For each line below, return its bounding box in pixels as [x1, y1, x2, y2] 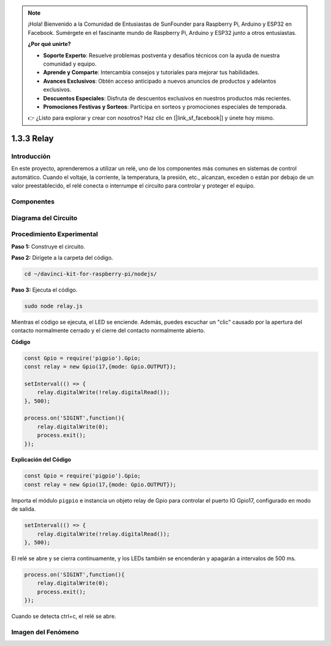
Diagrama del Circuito [11, 213, 78, 222]
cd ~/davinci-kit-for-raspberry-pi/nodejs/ [24, 270, 158, 277]
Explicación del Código [11, 456, 72, 463]
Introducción [11, 152, 51, 161]
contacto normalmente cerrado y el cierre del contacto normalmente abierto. [11, 327, 205, 334]
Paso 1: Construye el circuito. [11, 243, 85, 250]
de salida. [11, 506, 36, 513]
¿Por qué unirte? [28, 40, 71, 48]
